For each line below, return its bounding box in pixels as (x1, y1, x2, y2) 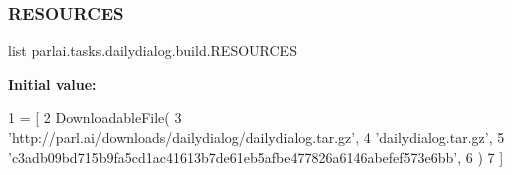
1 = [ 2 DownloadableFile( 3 (8, 107, 182, 128)
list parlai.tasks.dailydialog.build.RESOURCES (8, 40, 297, 61)
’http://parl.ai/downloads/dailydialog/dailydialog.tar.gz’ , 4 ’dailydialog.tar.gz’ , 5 (8, 127, 505, 147)
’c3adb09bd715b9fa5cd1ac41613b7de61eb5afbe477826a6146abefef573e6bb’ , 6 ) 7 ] (8, 146, 504, 167)
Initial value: (8, 73, 97, 94)
